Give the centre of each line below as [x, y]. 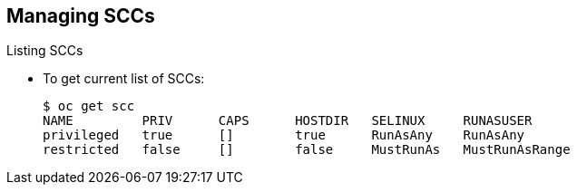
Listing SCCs [45, 51]
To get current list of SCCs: [124, 79]
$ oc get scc [89, 106]
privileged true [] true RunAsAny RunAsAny [284, 135]
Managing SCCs [81, 16]
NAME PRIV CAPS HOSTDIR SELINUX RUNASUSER [288, 121]
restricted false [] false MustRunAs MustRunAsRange [307, 150]
